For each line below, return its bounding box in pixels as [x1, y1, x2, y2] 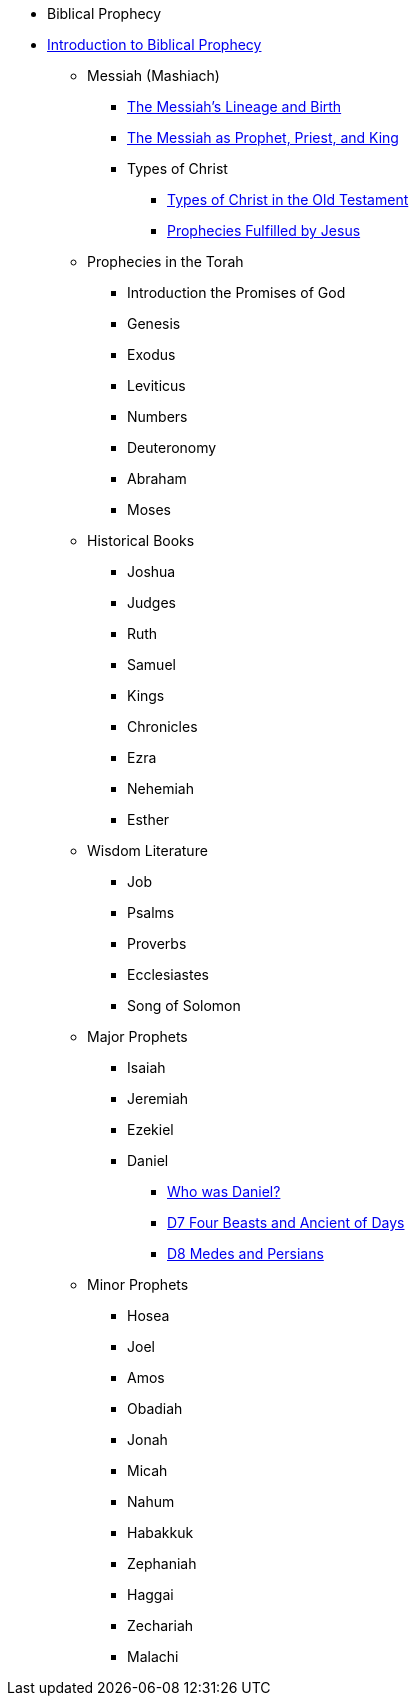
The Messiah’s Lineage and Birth [127, 98, 342, 115]
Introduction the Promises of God [127, 284, 346, 301]
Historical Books [87, 532, 195, 549]
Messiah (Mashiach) [87, 67, 220, 84]
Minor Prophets [87, 1276, 189, 1293]
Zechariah [127, 1617, 194, 1634]
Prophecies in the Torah [87, 253, 244, 270]
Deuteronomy [127, 439, 217, 456]
